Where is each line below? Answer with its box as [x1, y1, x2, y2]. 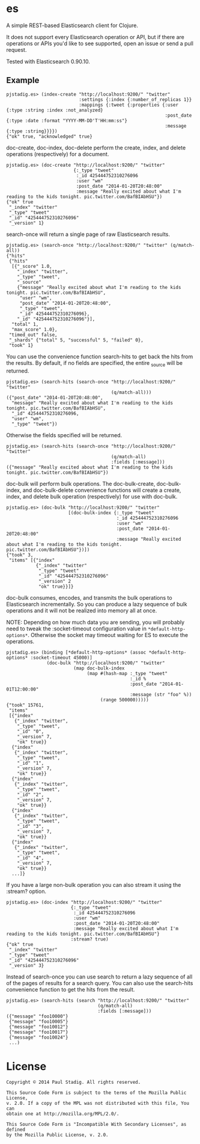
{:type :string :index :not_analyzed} [6, 107, 103, 113]
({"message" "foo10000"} [6, 1013, 68, 1019]
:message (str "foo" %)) [130, 691, 192, 697]
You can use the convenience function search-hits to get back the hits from [6, 353, 193, 360]
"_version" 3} [8, 962, 44, 968]
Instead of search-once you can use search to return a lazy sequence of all [6, 973, 193, 980]
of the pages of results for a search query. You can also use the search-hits [6, 979, 193, 986]
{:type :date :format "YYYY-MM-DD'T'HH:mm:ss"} [6, 117, 128, 123]
